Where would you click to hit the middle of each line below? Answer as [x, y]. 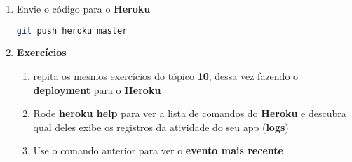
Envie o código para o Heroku [83, 8]
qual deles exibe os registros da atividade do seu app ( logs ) [161, 127]
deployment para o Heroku [97, 89]
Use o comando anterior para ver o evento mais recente [158, 150]
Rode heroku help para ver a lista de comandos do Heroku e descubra [190, 113]
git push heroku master [72, 31]
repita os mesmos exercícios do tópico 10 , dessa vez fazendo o [166, 76]
